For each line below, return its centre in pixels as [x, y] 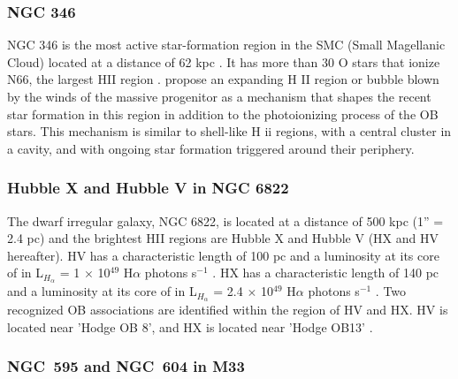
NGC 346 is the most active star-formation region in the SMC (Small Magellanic [226, 45]
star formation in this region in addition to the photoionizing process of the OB [223, 114]
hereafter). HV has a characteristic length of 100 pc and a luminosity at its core [223, 255]
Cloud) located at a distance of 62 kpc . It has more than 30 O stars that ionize [224, 61]
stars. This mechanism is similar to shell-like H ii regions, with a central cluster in [229, 131]
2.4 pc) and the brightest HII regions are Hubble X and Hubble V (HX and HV [223, 238]
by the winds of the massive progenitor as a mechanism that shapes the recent [219, 96]
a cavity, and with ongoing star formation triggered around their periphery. [211, 148]
